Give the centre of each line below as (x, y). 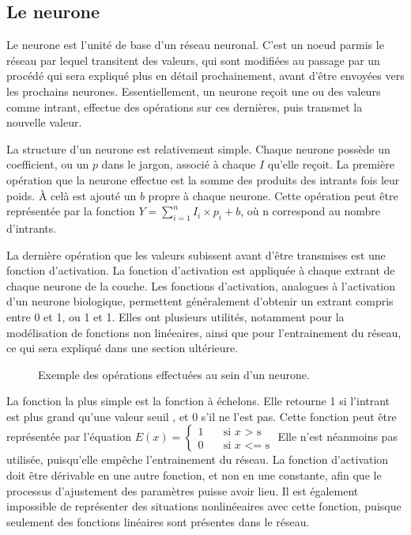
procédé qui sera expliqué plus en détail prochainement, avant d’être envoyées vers (205, 76)
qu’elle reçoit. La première (331, 164)
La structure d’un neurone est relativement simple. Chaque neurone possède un (198, 148)
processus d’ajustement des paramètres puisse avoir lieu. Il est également (183, 490)
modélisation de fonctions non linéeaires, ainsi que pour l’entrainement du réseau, (204, 332)
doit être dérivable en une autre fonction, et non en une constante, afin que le (194, 475)
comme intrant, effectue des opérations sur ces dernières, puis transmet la (185, 106)
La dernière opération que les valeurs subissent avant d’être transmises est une (196, 254)
